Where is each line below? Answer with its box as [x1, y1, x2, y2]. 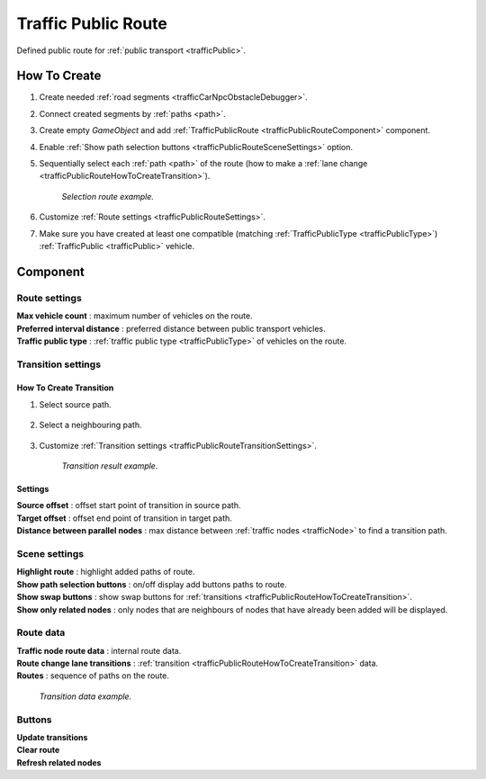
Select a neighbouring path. [39, 419, 142, 431]
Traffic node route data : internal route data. [16, 645, 182, 656]
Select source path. [39, 398, 112, 409]
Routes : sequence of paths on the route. [16, 670, 170, 681]
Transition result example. [61, 461, 158, 471]
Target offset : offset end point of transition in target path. [16, 513, 233, 524]
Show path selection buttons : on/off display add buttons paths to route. [16, 578, 287, 589]
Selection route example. [61, 191, 155, 201]
